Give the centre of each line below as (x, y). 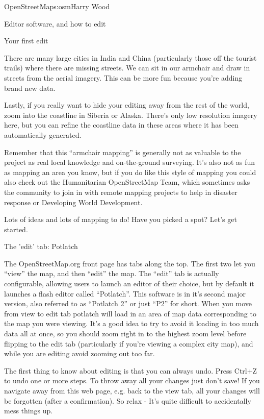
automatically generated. (43, 134)
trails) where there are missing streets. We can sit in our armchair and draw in (127, 68)
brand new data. (30, 88)
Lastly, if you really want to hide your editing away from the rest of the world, (127, 105)
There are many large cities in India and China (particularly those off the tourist (130, 57)
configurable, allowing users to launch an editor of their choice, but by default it (129, 284)
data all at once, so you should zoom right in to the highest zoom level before (125, 334)
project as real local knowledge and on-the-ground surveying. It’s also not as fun (130, 162)
